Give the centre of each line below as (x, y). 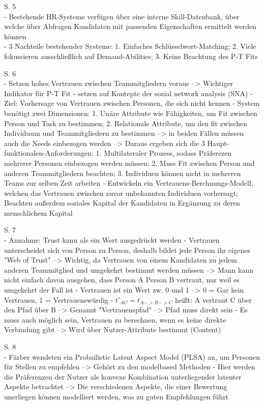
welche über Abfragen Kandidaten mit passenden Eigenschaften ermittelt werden (130, 26)
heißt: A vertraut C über (213, 299)
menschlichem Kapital (38, 212)
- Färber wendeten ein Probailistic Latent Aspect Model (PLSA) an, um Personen (132, 356)
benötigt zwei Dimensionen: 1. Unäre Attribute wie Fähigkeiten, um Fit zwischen (131, 113)
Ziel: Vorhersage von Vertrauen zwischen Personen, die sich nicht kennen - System (132, 103)
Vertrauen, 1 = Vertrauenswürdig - (59, 299)
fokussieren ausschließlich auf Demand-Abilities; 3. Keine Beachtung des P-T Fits (131, 56)
